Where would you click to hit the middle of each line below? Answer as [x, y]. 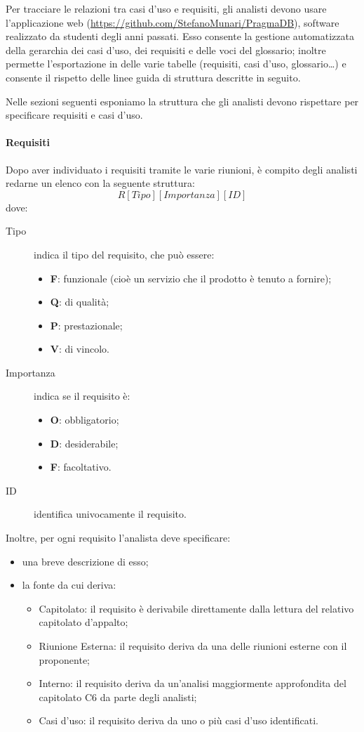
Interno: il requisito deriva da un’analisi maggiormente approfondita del [193, 683]
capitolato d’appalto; [83, 622]
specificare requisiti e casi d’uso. [74, 115]
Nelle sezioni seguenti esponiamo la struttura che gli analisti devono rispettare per [182, 101]
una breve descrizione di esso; [85, 561]
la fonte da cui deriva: [69, 585]
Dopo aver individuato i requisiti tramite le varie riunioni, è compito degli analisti [182, 169]
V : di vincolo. [80, 349]
